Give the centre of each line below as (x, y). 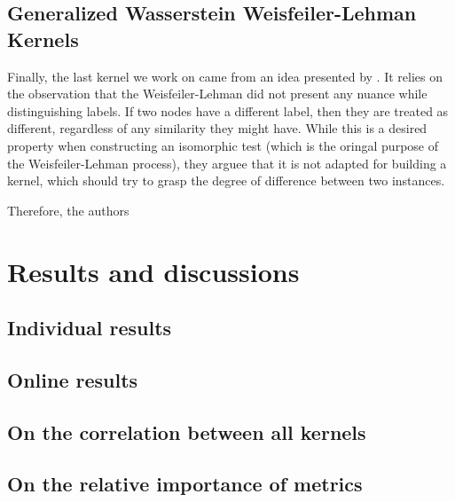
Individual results (90, 328)
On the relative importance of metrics (185, 484)
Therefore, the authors (68, 210)
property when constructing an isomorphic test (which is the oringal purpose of (223, 145)
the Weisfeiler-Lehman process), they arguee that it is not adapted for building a (227, 163)
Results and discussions (153, 271)
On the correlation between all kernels (187, 431)
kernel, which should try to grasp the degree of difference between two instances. (226, 180)
